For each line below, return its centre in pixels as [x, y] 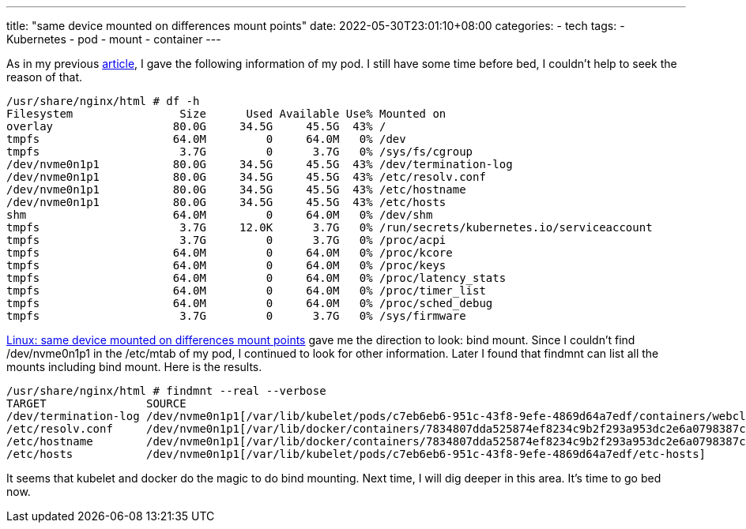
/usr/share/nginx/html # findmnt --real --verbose [166, 391]
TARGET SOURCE [96, 403]
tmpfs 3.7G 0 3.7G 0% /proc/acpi [226, 240]
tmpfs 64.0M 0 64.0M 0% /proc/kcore [230, 253]
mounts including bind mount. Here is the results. [134, 367]
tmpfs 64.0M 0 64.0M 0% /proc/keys [226, 265]
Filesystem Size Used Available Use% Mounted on [226, 114]
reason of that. [45, 77]
